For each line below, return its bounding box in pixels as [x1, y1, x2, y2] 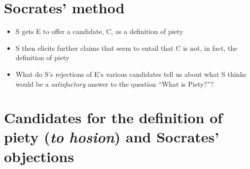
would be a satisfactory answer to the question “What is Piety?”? [15, 78, 214, 89]
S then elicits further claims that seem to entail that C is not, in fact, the [15, 42, 238, 53]
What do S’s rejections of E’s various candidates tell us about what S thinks [15, 68, 247, 79]
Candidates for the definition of [4, 107, 223, 128]
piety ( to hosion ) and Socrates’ [4, 127, 219, 147]
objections [4, 146, 74, 166]
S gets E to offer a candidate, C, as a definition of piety [15, 26, 183, 36]
